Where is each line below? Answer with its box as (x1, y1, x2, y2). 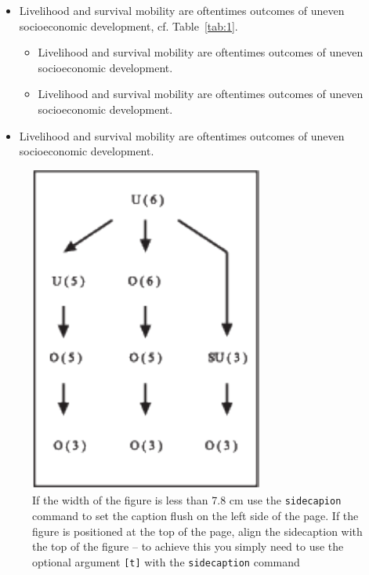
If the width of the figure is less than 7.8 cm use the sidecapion (32, 492, 342, 508)
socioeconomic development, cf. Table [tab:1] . (19, 17, 238, 34)
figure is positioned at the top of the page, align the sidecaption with (32, 522, 363, 539)
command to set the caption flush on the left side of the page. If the (32, 508, 359, 523)
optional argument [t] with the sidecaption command (32, 553, 300, 570)
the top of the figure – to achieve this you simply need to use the (32, 538, 344, 555)
